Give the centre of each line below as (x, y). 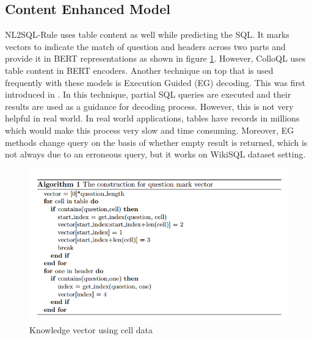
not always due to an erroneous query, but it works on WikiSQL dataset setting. (155, 154)
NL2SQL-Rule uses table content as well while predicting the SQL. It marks (147, 34)
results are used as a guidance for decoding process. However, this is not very (149, 106)
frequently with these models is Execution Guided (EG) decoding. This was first (155, 82)
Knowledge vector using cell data (91, 330)
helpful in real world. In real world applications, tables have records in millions (152, 118)
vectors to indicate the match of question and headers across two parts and (145, 46)
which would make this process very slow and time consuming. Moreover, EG (150, 130)
